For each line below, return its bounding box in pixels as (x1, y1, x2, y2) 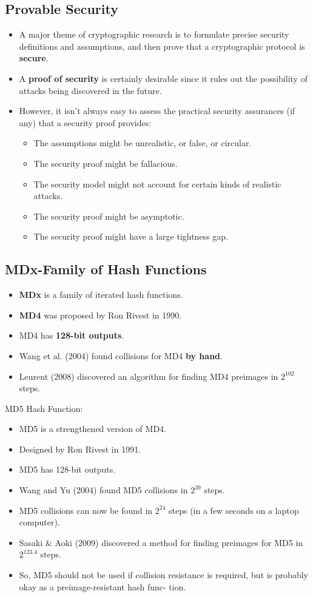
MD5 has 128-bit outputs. (19, 463, 116, 476)
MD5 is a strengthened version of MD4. (19, 422, 166, 435)
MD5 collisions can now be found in (19, 504, 153, 516)
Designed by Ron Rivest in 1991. (19, 442, 141, 455)
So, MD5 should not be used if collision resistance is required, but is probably (19, 568, 308, 581)
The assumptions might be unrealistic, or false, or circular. (33, 137, 252, 149)
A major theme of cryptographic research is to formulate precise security (19, 28, 289, 41)
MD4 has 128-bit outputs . (19, 329, 124, 342)
